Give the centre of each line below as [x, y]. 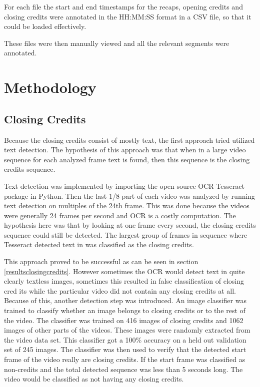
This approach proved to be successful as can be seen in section [101, 261]
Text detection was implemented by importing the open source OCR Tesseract [124, 186]
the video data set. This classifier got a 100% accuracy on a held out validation [125, 339]
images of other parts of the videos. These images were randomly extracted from [127, 330]
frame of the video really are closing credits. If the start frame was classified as [125, 359]
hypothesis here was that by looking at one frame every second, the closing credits [130, 225]
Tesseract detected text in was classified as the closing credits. [99, 244]
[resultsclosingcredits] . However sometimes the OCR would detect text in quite [124, 271]
